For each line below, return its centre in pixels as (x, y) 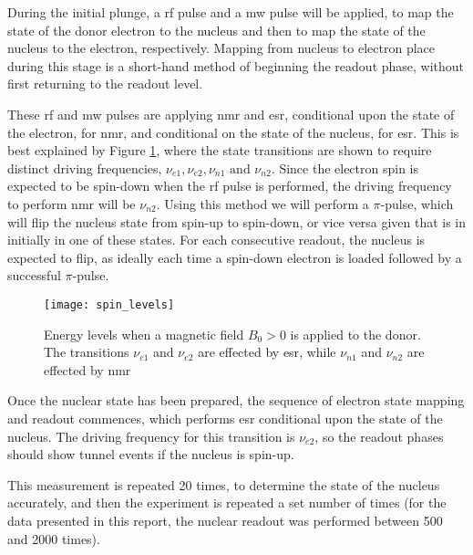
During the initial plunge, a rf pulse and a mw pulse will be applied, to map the (231, 12)
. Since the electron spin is (345, 168)
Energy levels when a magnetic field (144, 334)
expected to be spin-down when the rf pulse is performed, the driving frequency (230, 186)
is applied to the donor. (355, 334)
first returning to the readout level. (105, 84)
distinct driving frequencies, (85, 168)
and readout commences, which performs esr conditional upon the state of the (225, 418)
